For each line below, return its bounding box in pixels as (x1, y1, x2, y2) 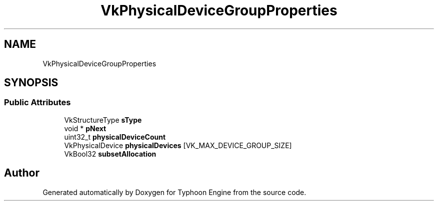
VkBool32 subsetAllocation (64, 149, 156, 158)
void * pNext (64, 124, 106, 133)
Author (4, 167, 39, 180)
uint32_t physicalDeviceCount (64, 132, 166, 141)
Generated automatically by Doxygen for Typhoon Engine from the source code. (42, 188, 306, 197)
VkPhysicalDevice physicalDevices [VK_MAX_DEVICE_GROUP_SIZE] (64, 141, 292, 150)
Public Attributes (4, 97, 71, 108)
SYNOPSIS (4, 76, 58, 89)
